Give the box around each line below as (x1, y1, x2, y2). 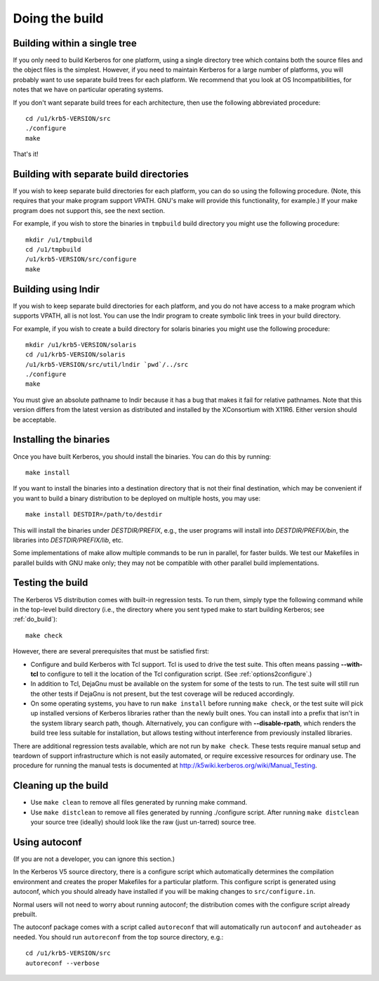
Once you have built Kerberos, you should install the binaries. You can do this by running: (13, 452, 272, 460)
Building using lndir (13, 283, 100, 295)
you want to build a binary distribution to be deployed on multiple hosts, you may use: (13, 494, 261, 502)
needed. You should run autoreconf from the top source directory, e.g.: (13, 933, 224, 941)
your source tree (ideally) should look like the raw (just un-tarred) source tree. (30, 818, 256, 826)
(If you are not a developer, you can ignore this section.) (13, 855, 175, 864)
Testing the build (13, 577, 88, 589)
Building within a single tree (13, 37, 137, 49)
